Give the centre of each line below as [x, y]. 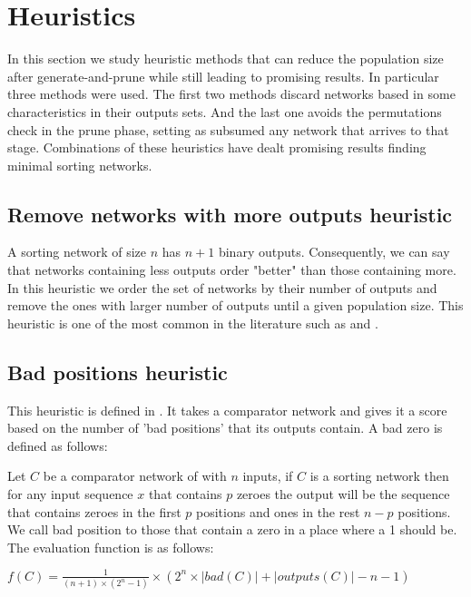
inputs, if [268, 476]
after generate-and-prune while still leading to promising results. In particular [223, 76]
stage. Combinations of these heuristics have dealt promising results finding [217, 147]
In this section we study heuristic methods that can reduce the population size [226, 59]
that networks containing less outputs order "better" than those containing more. [232, 270]
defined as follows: [58, 445]
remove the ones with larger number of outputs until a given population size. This [235, 305]
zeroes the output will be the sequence [343, 494]
